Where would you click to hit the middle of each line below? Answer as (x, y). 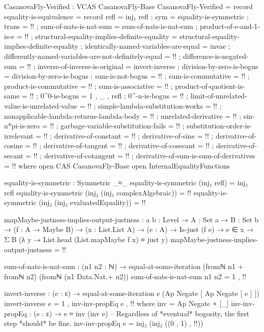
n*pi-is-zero (22, 126)
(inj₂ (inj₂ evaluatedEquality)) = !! (92, 202)
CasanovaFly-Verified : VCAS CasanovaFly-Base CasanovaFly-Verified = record (128, 6)
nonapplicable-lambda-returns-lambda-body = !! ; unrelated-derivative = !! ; (123, 115)
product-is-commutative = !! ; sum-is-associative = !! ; (89, 86)
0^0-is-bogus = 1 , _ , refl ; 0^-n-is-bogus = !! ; (114, 96)
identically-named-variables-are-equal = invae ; (158, 46)
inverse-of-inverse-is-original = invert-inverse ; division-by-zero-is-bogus (148, 66)
